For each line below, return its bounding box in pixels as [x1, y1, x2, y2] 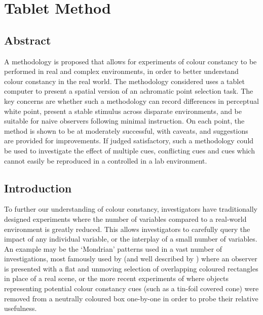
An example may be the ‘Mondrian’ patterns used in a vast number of [4, 243, 222, 254]
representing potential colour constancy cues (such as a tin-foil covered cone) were [4, 283, 259, 294]
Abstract [4, 32, 51, 48]
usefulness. [4, 303, 37, 313]
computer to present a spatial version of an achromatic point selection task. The [4, 86, 253, 96]
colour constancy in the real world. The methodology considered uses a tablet [4, 75, 245, 86]
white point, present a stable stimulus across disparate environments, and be [4, 105, 242, 116]
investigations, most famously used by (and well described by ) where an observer [4, 253, 257, 264]
